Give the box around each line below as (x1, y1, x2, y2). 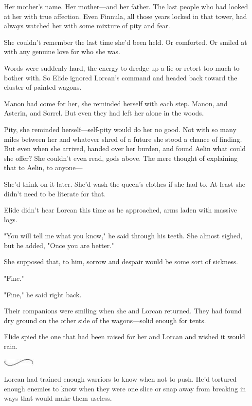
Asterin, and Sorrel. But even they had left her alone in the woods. (4, 108, 204, 118)
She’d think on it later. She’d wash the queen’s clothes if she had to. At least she (4, 178, 245, 189)
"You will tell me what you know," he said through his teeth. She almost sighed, (4, 231, 242, 241)
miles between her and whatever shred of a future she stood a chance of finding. (4, 134, 242, 144)
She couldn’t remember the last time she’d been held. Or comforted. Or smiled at (4, 37, 247, 47)
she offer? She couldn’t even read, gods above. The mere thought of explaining (4, 153, 238, 163)
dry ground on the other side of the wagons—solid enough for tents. (4, 315, 206, 325)
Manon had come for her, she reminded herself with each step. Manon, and (4, 98, 228, 108)
